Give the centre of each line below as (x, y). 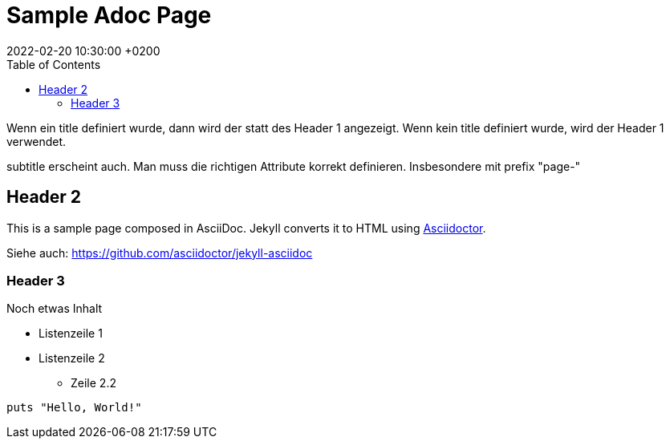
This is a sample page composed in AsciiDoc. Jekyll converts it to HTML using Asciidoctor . (246, 228)
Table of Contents (54, 64)
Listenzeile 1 (71, 334)
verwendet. (37, 141)
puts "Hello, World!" (74, 408)
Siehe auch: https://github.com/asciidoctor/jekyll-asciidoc (160, 253)
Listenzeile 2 (72, 358)
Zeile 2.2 (93, 383)
